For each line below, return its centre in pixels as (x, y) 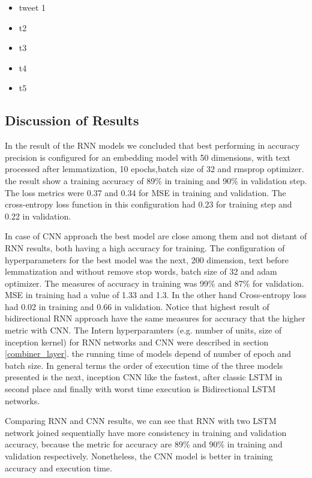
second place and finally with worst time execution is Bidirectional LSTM (140, 389)
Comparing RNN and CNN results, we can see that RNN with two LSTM (141, 421)
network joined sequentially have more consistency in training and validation (146, 432)
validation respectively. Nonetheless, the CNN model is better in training (139, 456)
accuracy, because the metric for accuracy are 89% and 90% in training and (144, 444)
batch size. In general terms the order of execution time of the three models (144, 365)
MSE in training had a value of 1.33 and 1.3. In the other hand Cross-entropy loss (156, 295)
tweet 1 (32, 7)
